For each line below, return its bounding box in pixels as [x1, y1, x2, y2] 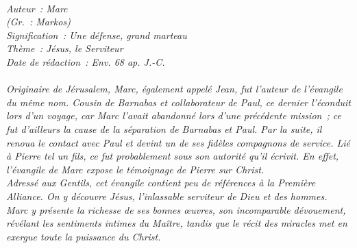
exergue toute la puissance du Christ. [6, 229, 161, 243]
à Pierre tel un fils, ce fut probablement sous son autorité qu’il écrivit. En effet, [6, 149, 339, 163]
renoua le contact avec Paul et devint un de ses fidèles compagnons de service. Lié [6, 135, 351, 149]
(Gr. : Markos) [6, 14, 71, 29]
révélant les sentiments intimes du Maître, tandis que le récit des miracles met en [6, 216, 347, 230]
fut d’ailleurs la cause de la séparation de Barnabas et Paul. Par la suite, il [6, 121, 322, 136]
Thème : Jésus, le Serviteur [6, 41, 123, 55]
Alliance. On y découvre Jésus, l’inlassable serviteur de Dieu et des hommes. [6, 188, 328, 203]
